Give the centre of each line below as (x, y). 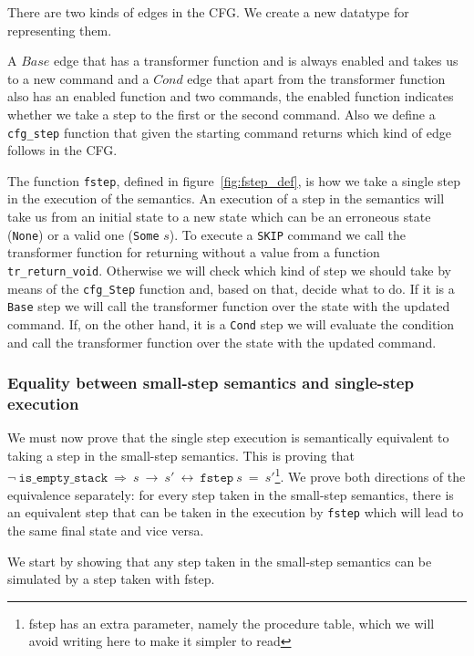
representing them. (60, 30)
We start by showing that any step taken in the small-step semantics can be (220, 561)
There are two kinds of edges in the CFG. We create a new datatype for (208, 12)
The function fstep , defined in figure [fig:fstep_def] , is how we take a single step (234, 180)
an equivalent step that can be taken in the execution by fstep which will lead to (236, 512)
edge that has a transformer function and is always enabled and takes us (256, 61)
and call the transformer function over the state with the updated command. (222, 342)
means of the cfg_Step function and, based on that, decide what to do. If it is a (231, 288)
